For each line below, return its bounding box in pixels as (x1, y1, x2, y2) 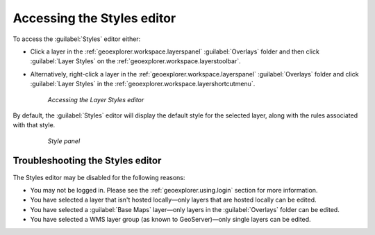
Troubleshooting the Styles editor (12, 155, 162, 167)
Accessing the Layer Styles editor (47, 95, 144, 104)
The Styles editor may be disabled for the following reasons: (12, 173, 185, 181)
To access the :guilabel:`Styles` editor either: (12, 35, 141, 43)
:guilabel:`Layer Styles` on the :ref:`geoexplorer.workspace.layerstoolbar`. (30, 57, 241, 65)
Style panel (47, 136, 81, 145)
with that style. (12, 121, 56, 129)
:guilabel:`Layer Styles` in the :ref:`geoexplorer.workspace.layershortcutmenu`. (30, 80, 256, 88)
